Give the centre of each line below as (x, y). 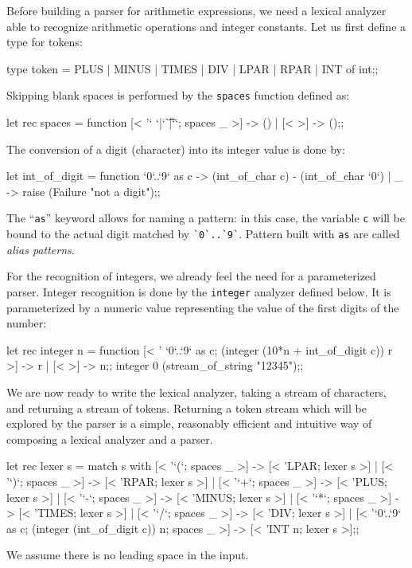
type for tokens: (45, 42)
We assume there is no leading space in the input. (128, 555)
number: (27, 323)
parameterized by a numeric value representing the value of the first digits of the (203, 307)
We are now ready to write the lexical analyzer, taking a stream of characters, (196, 392)
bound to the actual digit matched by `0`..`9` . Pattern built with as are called (203, 234)
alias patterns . (41, 249)
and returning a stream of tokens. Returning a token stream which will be (187, 407)
